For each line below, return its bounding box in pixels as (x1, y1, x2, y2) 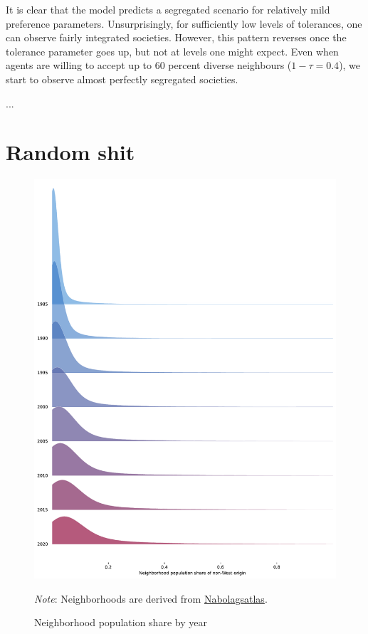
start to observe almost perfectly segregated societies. (6, 71, 238, 86)
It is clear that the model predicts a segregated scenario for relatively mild (6, 2, 330, 16)
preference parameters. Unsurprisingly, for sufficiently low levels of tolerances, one (6, 16, 362, 31)
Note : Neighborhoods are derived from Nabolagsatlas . (34, 591, 268, 606)
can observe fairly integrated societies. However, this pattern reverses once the (6, 30, 347, 45)
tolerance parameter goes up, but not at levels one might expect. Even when (6, 43, 339, 58)
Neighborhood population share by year (34, 615, 207, 630)
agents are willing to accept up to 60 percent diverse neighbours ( (6, 58, 292, 73)
